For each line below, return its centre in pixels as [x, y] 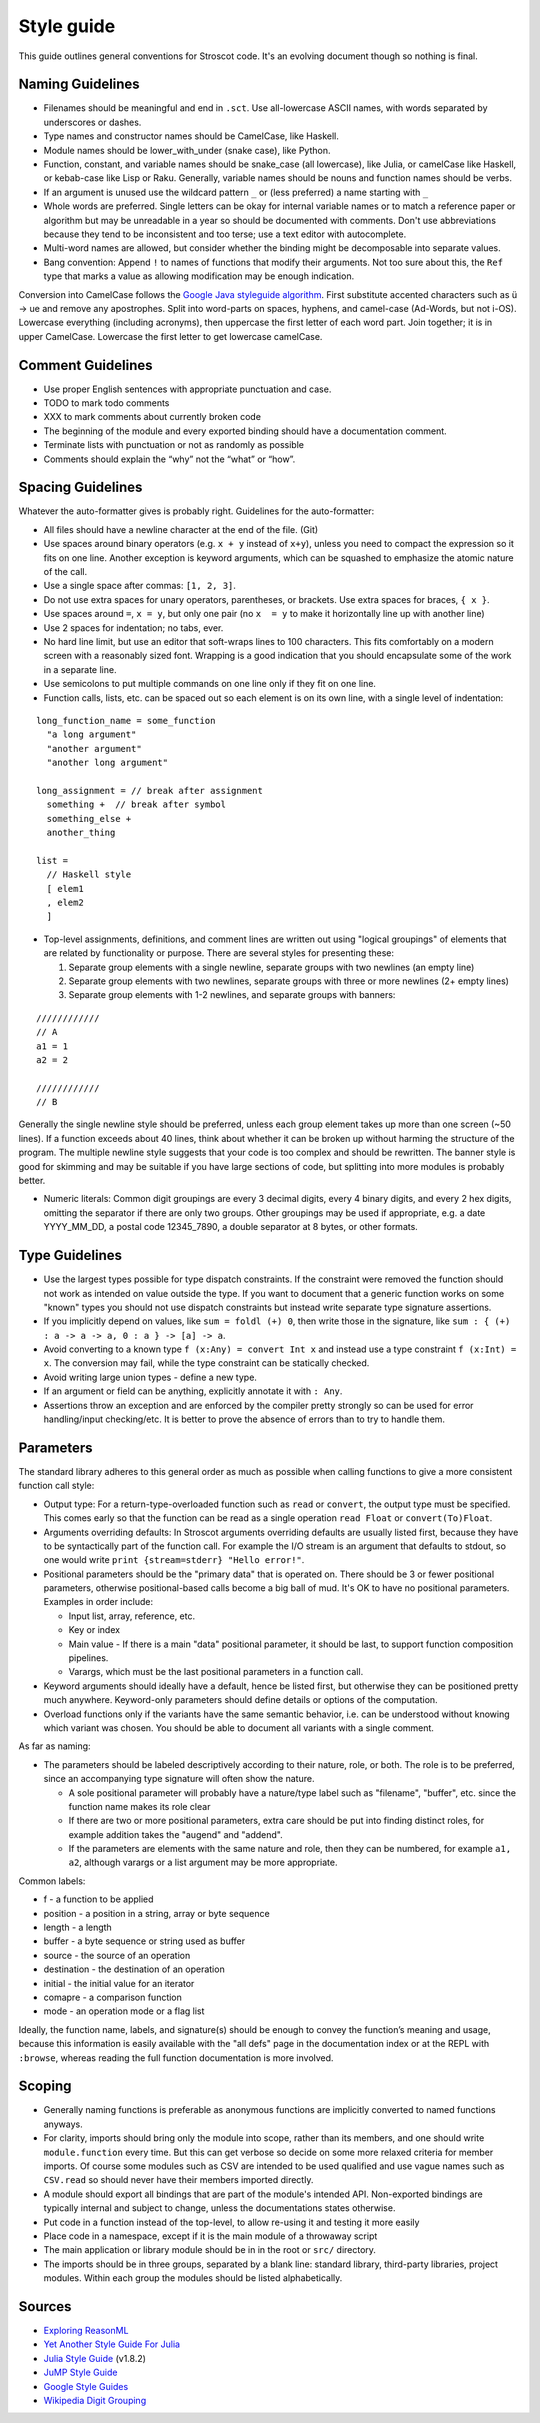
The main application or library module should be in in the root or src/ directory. [210, 2250]
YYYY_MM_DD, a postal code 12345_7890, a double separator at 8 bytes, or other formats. [231, 1227]
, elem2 [65, 903]
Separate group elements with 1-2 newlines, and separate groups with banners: [232, 995]
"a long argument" [91, 734]
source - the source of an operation [117, 1955]
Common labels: [52, 1881]
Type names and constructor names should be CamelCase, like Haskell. [191, 136]
